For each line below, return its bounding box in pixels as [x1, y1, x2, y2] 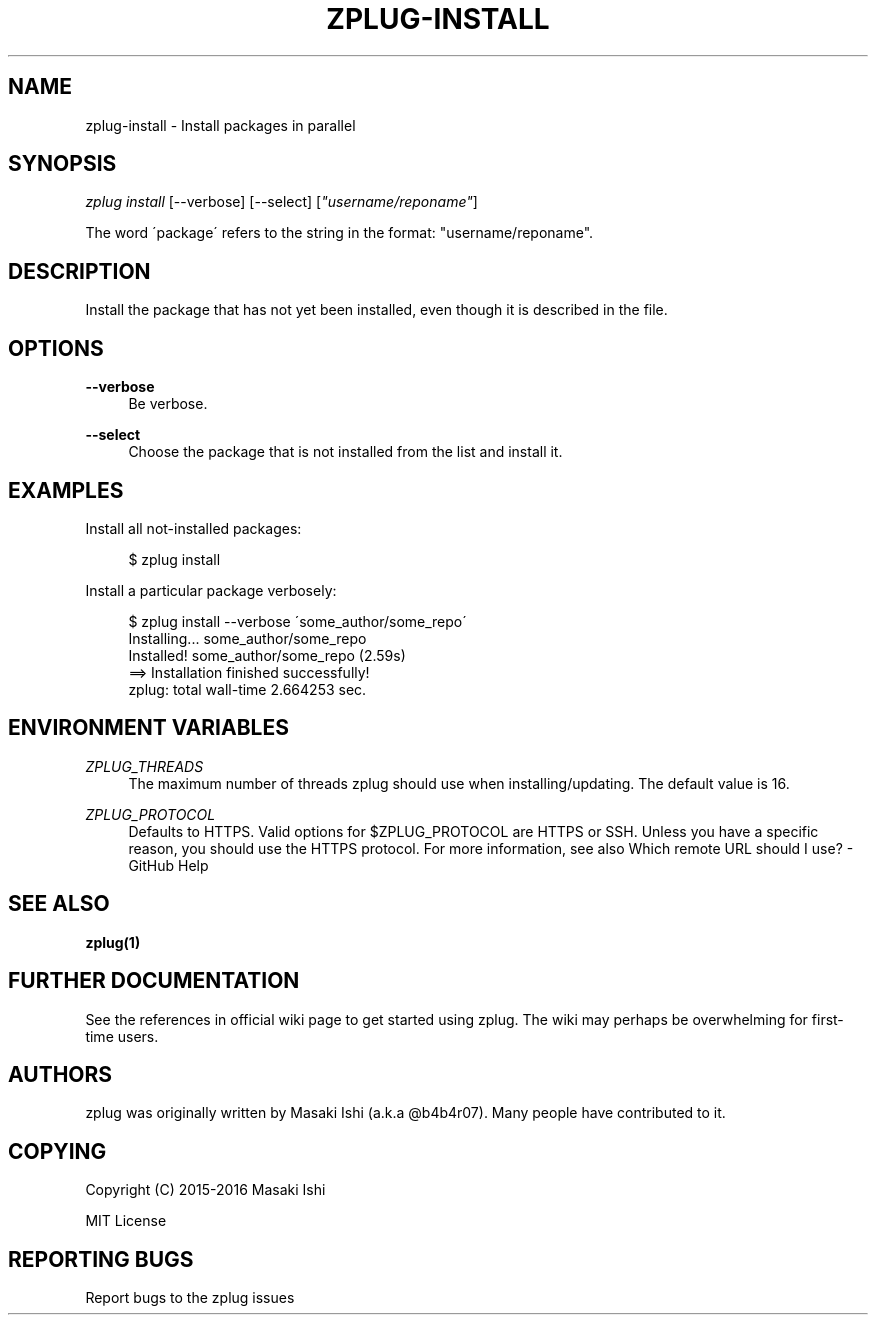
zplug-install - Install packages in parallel [85, 116, 356, 134]
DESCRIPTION [8, 258, 151, 284]
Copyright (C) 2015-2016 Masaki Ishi [85, 1181, 326, 1199]
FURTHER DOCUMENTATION [8, 968, 300, 994]
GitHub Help [128, 856, 209, 874]
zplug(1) [85, 933, 141, 951]
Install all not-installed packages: [85, 519, 302, 537]
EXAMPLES [8, 477, 124, 503]
